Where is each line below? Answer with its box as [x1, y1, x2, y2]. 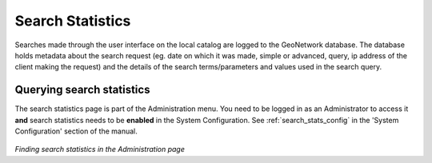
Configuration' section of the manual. [14, 126, 138, 136]
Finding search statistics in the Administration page [14, 145, 186, 154]
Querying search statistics [14, 83, 150, 97]
